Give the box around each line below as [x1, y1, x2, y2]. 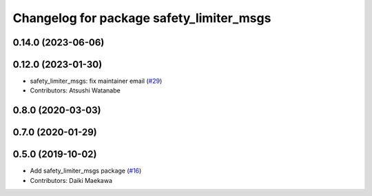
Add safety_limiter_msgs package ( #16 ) [30, 166, 142, 175]
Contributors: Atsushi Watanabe [30, 86, 121, 95]
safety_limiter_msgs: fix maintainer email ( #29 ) [30, 77, 163, 86]
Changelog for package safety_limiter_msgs [12, 10, 271, 26]
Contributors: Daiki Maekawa [30, 176, 113, 184]
